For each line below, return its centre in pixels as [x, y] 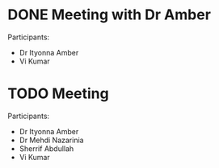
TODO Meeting [59, 94]
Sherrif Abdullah [46, 148]
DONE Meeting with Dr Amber [109, 15]
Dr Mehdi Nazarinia [51, 140]
